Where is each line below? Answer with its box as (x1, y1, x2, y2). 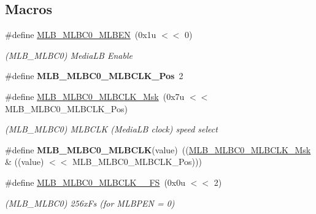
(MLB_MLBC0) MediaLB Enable (5, 48, 133, 61)
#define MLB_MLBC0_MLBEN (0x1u (5, 28, 156, 41)
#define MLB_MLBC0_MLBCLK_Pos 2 (5, 69, 183, 82)
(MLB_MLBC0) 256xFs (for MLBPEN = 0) (5, 196, 175, 209)
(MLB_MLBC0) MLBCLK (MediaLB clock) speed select (5, 123, 218, 136)
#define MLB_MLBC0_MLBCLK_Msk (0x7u (5, 90, 185, 102)
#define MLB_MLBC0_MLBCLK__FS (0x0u (5, 175, 186, 188)
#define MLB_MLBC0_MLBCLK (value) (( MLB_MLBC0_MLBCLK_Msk (5, 143, 311, 156)
